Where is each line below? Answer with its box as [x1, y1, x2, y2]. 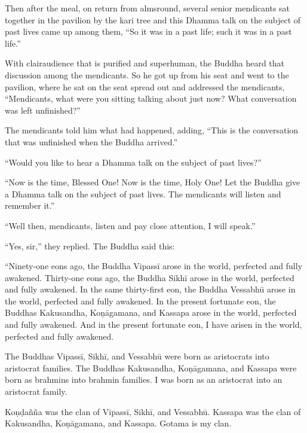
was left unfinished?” [5, 103, 81, 116]
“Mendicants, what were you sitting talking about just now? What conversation [5, 92, 297, 105]
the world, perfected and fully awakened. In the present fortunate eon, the [5, 294, 276, 307]
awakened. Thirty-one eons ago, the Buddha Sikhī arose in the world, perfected [5, 271, 294, 283]
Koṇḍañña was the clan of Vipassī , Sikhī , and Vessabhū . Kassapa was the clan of [5, 405, 301, 417]
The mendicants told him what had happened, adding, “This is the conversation [5, 124, 299, 136]
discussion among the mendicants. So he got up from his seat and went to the [5, 68, 289, 81]
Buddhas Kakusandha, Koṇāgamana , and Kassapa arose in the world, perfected [5, 306, 297, 319]
